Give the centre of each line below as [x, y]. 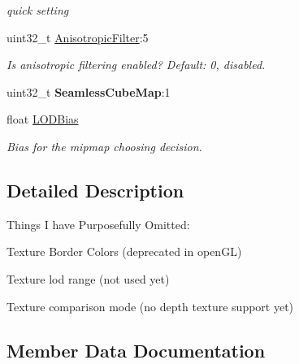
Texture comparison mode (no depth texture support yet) [150, 306]
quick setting [38, 10]
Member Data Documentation [136, 350]
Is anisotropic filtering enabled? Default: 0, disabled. [136, 65]
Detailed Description [95, 190]
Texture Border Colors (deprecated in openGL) [124, 251]
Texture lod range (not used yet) [88, 278]
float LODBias [43, 119]
